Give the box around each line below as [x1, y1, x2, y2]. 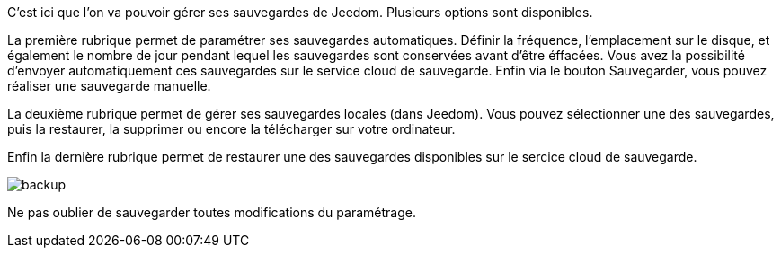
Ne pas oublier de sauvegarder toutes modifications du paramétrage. [7, 205, 416, 220]
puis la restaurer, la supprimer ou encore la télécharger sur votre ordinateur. [7, 121, 456, 136]
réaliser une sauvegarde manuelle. [7, 78, 211, 93]
